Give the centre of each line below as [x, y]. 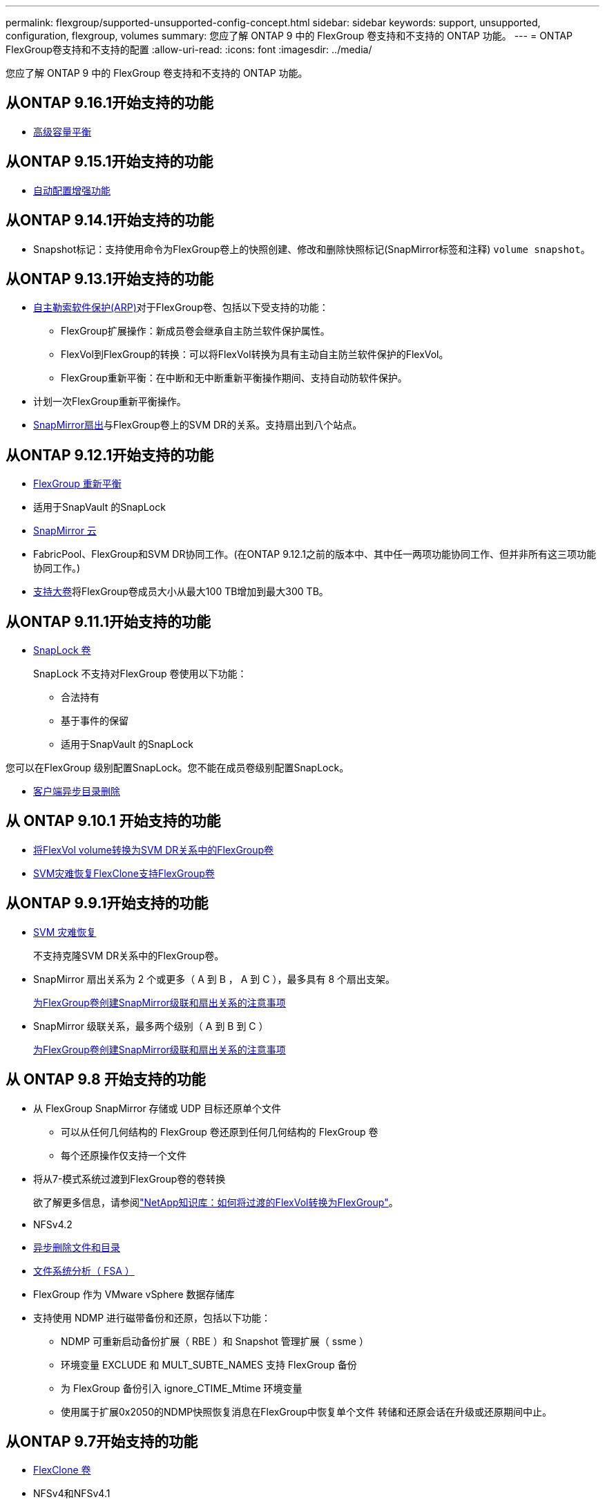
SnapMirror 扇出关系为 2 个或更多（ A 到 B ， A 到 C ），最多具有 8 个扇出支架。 [214, 979]
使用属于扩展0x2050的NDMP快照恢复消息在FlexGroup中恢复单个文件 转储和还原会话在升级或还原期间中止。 [307, 1411]
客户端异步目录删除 [77, 791]
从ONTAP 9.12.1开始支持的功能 [110, 455]
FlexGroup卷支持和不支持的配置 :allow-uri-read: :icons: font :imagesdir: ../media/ [189, 49]
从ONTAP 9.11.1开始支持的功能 [108, 621]
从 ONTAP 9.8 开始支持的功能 [106, 1080]
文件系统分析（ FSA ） [84, 1270]
